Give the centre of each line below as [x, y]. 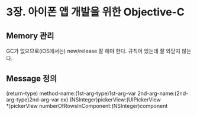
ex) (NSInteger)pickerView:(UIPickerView [110, 99]
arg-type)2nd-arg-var [33, 99]
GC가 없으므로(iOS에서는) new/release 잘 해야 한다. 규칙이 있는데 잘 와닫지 [93, 51]
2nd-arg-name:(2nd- [163, 93]
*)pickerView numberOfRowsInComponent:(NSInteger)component [87, 106]
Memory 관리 [30, 36]
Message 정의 [32, 79]
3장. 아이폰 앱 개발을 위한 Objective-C [95, 12]
